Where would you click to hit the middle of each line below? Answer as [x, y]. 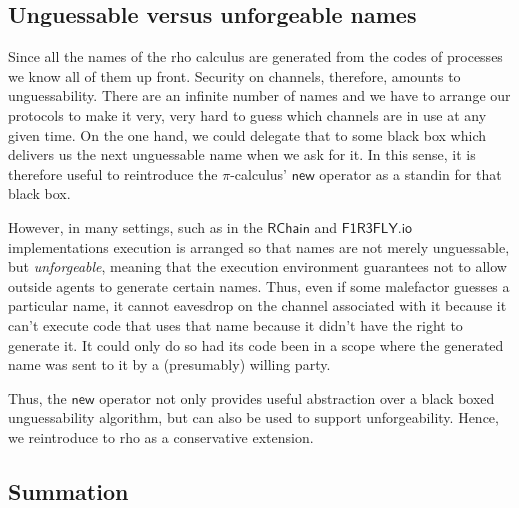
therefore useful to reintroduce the [113, 173]
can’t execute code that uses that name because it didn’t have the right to [235, 324]
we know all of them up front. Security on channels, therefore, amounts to [234, 75]
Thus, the [37, 397]
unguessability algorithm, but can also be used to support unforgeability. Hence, [253, 417]
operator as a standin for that [410, 173]
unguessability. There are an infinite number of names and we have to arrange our [259, 95]
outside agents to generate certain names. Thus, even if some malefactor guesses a [259, 285]
